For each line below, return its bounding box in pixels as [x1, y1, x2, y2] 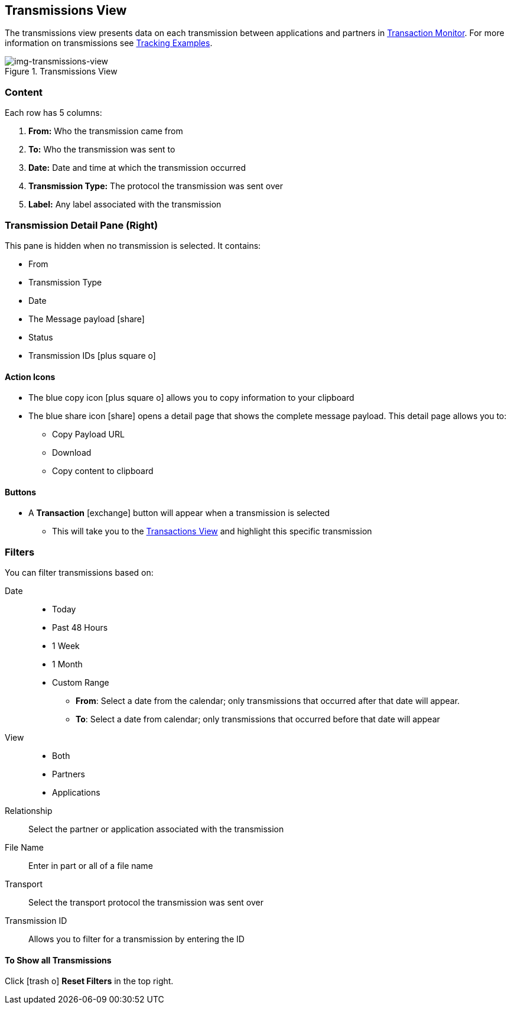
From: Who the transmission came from [28, 126, 183, 137]
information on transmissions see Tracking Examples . [5, 38, 213, 48]
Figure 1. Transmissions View [5, 66, 118, 77]
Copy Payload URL [52, 429, 125, 440]
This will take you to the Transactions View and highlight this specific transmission [52, 526, 372, 537]
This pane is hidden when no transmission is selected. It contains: [5, 240, 261, 251]
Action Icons [5, 371, 56, 382]
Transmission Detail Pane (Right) [5, 219, 158, 231]
